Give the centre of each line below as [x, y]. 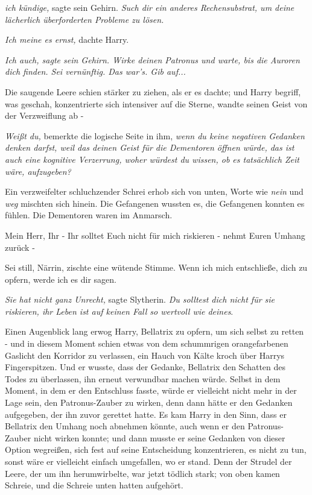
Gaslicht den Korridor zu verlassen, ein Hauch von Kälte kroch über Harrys [145, 355]
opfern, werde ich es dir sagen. [61, 279]
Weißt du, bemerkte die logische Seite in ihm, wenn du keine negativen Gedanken [155, 135]
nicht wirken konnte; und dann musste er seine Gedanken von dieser [159, 437]
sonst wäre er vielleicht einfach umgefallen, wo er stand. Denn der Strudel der [148, 461]
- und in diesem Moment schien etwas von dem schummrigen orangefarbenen [147, 343]
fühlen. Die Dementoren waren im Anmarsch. [89, 215]
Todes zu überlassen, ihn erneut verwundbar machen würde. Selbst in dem [143, 378]
